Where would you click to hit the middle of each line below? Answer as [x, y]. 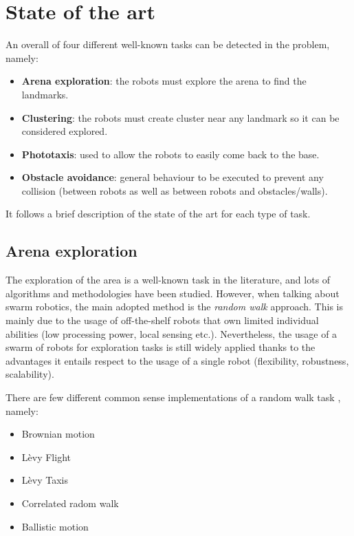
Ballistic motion [55, 526]
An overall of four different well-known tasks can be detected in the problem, [168, 44]
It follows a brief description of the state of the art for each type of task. [158, 214]
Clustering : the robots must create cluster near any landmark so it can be [180, 117]
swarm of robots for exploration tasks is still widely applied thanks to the [161, 347]
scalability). [30, 374]
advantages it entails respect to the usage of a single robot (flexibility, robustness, [177, 360]
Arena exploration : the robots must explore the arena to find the [164, 81]
